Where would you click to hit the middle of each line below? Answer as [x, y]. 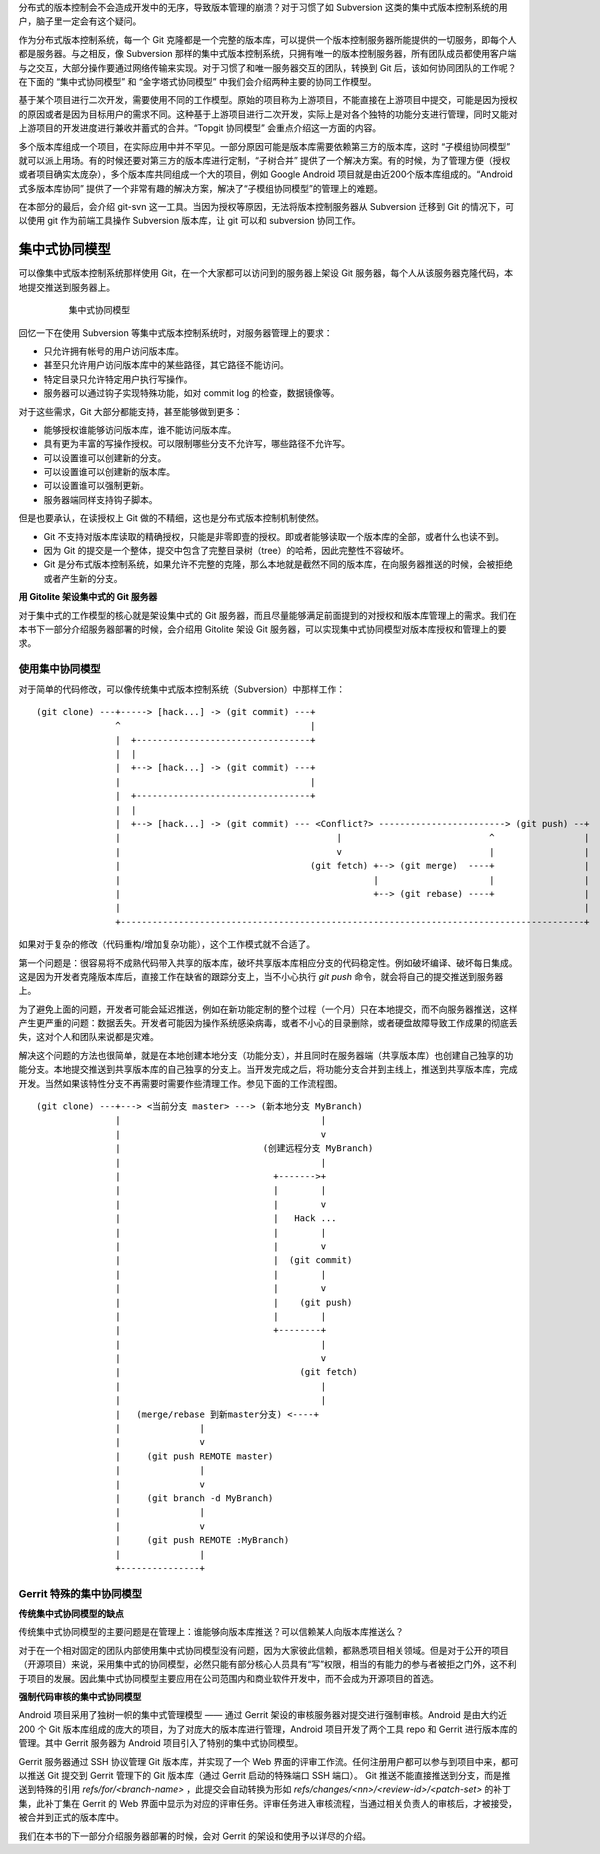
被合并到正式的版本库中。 [71, 1817]
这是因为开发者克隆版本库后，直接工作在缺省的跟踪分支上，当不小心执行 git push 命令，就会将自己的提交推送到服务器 [261, 976]
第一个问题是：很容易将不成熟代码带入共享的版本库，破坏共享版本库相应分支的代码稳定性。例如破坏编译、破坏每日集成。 [268, 962]
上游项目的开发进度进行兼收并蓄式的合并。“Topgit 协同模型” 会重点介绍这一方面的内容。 [200, 128]
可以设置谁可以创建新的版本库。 [109, 472]
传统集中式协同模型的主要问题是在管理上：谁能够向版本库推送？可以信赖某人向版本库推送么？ [211, 1632]
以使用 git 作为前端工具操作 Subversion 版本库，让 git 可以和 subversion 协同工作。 [190, 221]
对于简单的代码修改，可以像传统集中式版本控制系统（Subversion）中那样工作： [182, 689]
